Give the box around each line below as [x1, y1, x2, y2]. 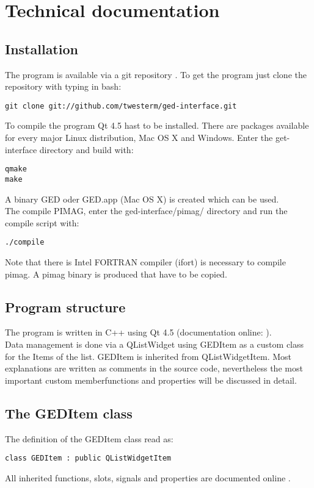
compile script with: [5, 216, 79, 229]
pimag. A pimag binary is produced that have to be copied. [5, 267, 227, 280]
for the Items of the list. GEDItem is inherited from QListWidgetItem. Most [5, 350, 291, 362]
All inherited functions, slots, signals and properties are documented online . [5, 471, 291, 484]
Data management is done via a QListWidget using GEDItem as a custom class [5, 337, 304, 350]
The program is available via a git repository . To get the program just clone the [5, 68, 307, 81]
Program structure [5, 297, 126, 316]
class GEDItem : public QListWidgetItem [5, 454, 172, 463]
